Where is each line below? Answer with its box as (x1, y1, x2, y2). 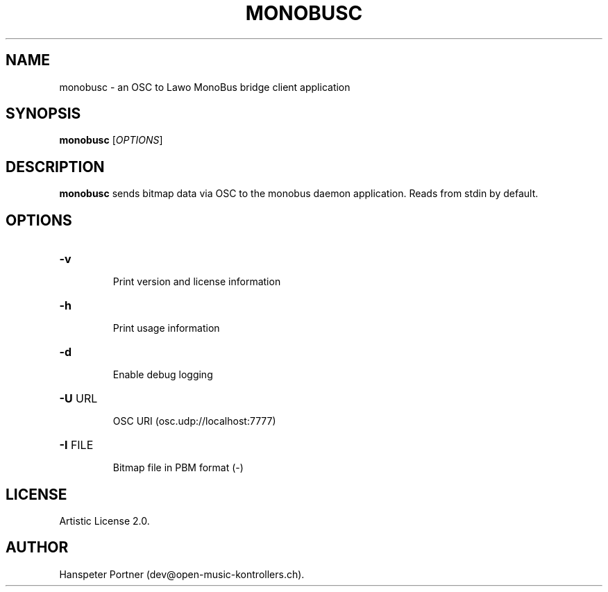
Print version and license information (112, 276, 281, 288)
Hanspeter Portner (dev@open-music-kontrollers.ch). (59, 568, 305, 580)
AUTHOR (6, 539, 69, 557)
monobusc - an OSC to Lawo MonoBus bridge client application (59, 81, 351, 93)
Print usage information (112, 322, 220, 335)
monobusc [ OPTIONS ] (59, 134, 163, 146)
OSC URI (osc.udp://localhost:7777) (112, 415, 276, 428)
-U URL (59, 391, 98, 406)
